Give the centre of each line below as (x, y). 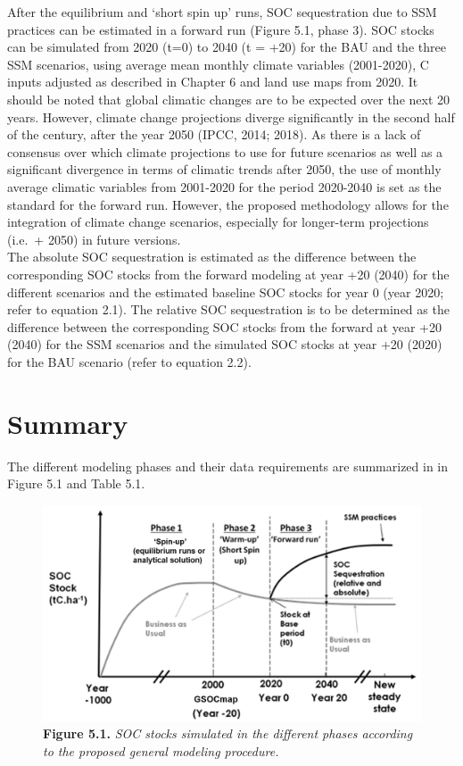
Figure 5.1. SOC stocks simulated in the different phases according (228, 733)
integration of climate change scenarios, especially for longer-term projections (218, 222)
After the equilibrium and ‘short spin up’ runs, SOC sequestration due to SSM (222, 12)
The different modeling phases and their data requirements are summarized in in (228, 466)
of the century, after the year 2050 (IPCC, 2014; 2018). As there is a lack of (214, 134)
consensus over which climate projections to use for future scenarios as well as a (225, 151)
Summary (68, 423)
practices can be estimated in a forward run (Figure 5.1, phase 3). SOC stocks (221, 29)
